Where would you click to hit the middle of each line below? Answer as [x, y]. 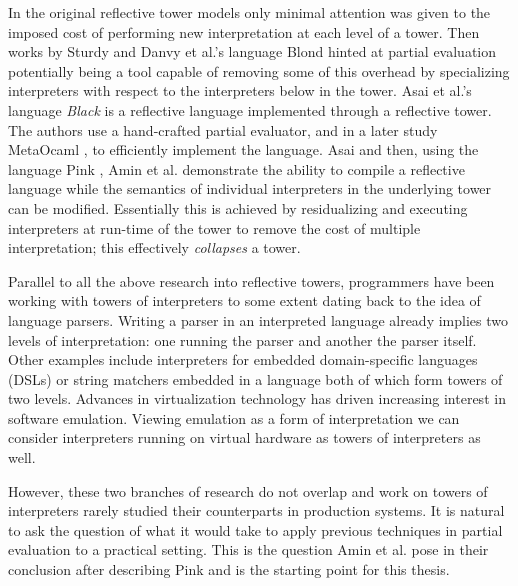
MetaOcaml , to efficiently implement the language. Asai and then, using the [243, 149]
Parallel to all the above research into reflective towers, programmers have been [251, 280]
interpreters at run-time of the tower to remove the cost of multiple [214, 227]
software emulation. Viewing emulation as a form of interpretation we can [234, 417]
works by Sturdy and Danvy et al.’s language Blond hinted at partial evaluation [252, 51]
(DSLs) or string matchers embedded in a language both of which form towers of [255, 378]
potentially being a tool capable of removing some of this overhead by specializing [259, 70]
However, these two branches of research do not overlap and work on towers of [248, 490]
